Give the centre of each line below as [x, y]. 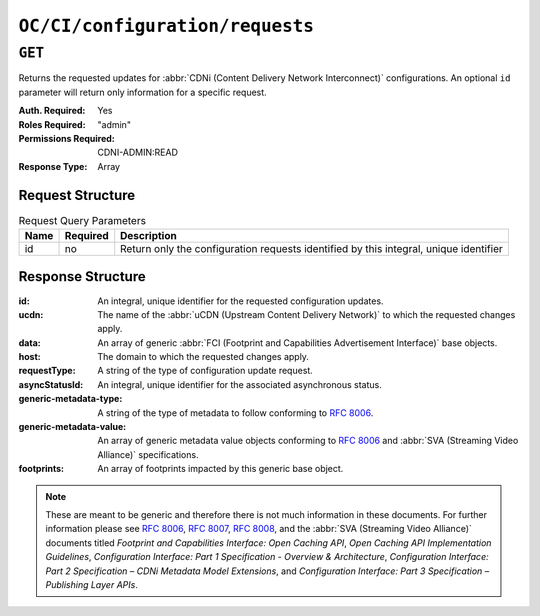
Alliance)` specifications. [148, 454]
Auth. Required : [52, 111]
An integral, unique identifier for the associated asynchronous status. [239, 384]
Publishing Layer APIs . [92, 584]
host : [29, 357]
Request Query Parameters [82, 220]
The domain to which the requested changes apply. [203, 357]
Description [148, 236]
